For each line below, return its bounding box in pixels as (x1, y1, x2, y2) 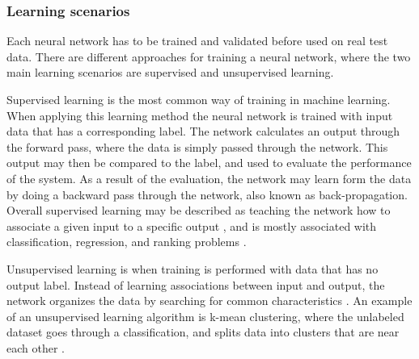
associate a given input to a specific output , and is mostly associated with (6, 217, 377, 234)
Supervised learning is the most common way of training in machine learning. (6, 91, 391, 107)
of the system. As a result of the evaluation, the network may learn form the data (6, 169, 412, 186)
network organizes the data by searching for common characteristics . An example (6, 292, 413, 309)
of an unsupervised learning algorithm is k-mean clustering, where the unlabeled (6, 307, 404, 324)
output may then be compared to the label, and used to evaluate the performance (6, 154, 412, 171)
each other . (6, 339, 65, 356)
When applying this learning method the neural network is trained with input (6, 106, 393, 123)
